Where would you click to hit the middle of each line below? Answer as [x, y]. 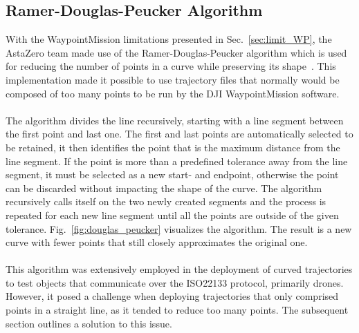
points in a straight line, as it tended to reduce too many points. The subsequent [177, 310]
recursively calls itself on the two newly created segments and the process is [166, 201]
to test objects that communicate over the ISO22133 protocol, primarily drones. [175, 282]
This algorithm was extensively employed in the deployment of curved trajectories [179, 269]
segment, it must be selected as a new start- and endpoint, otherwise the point [172, 174]
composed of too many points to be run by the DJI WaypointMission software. [173, 93]
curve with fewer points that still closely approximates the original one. [157, 242]
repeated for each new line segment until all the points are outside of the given [172, 215]
